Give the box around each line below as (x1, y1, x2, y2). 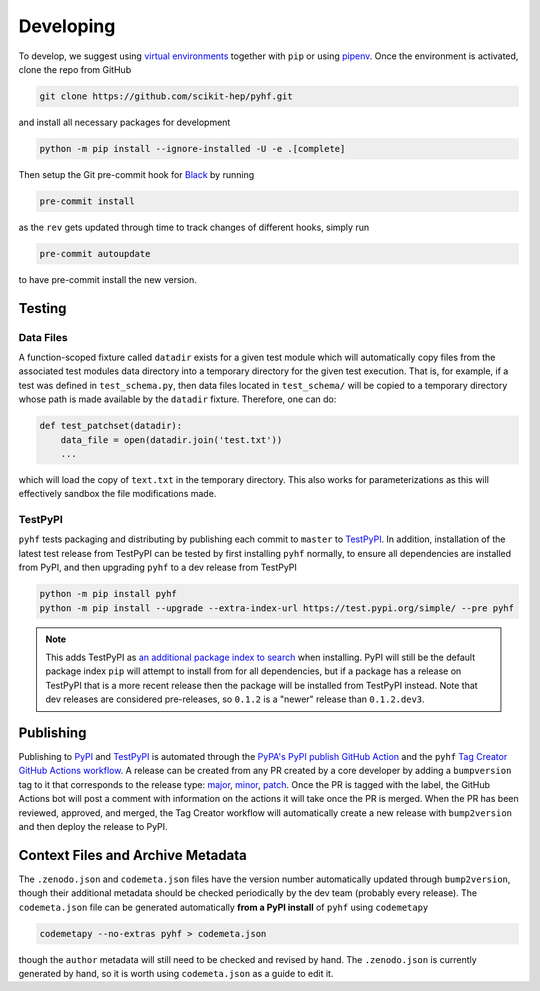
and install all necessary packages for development (18, 116, 231, 128)
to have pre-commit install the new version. (18, 273, 197, 285)
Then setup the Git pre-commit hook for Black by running (18, 168, 255, 180)
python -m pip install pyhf (39, 588, 177, 600)
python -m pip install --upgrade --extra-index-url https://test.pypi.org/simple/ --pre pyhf (39, 602, 515, 614)
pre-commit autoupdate (39, 248, 151, 259)
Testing (18, 300, 67, 317)
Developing (18, 15, 116, 37)
